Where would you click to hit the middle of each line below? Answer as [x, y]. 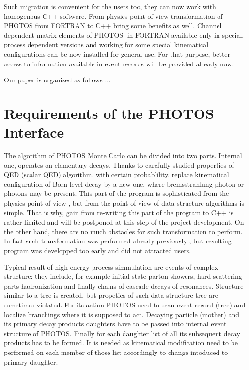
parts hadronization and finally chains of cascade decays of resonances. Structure [124, 285]
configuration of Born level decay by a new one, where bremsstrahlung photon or [124, 184]
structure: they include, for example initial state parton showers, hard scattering [123, 276]
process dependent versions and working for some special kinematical [106, 44]
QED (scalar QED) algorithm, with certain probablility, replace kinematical [117, 174]
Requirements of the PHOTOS [109, 113]
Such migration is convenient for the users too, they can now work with [110, 6]
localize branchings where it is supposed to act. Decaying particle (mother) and [122, 314]
